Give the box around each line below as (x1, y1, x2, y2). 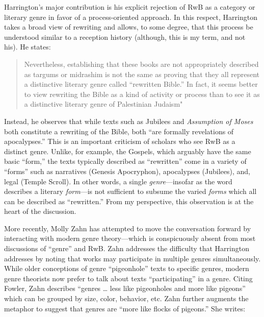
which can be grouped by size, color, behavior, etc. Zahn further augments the (4, 293, 249, 304)
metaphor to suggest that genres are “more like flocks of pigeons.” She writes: (4, 303, 246, 313)
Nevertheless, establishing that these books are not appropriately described (24, 58, 259, 69)
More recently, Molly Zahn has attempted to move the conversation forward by (4, 223, 251, 233)
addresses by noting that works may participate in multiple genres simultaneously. (4, 253, 261, 263)
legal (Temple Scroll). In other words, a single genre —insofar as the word (4, 176, 232, 186)
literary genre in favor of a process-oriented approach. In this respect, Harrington (4, 11, 257, 22)
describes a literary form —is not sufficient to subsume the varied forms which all (4, 186, 257, 197)
